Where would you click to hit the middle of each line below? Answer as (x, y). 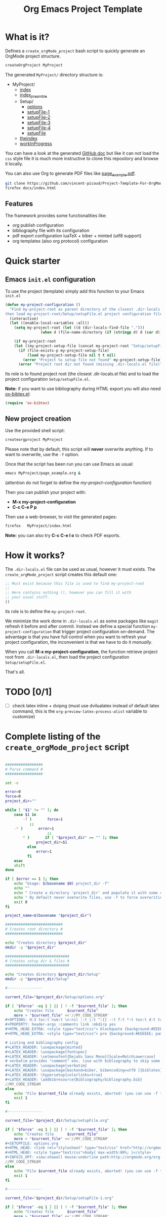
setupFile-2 (39, 117)
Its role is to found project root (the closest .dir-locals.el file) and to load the (82, 374)
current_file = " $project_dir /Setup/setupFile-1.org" (59, 1198)
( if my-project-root (35, 341)
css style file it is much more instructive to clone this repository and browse (82, 158)
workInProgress (36, 143)
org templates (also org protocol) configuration (60, 241)
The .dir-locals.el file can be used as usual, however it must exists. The (80, 569)
